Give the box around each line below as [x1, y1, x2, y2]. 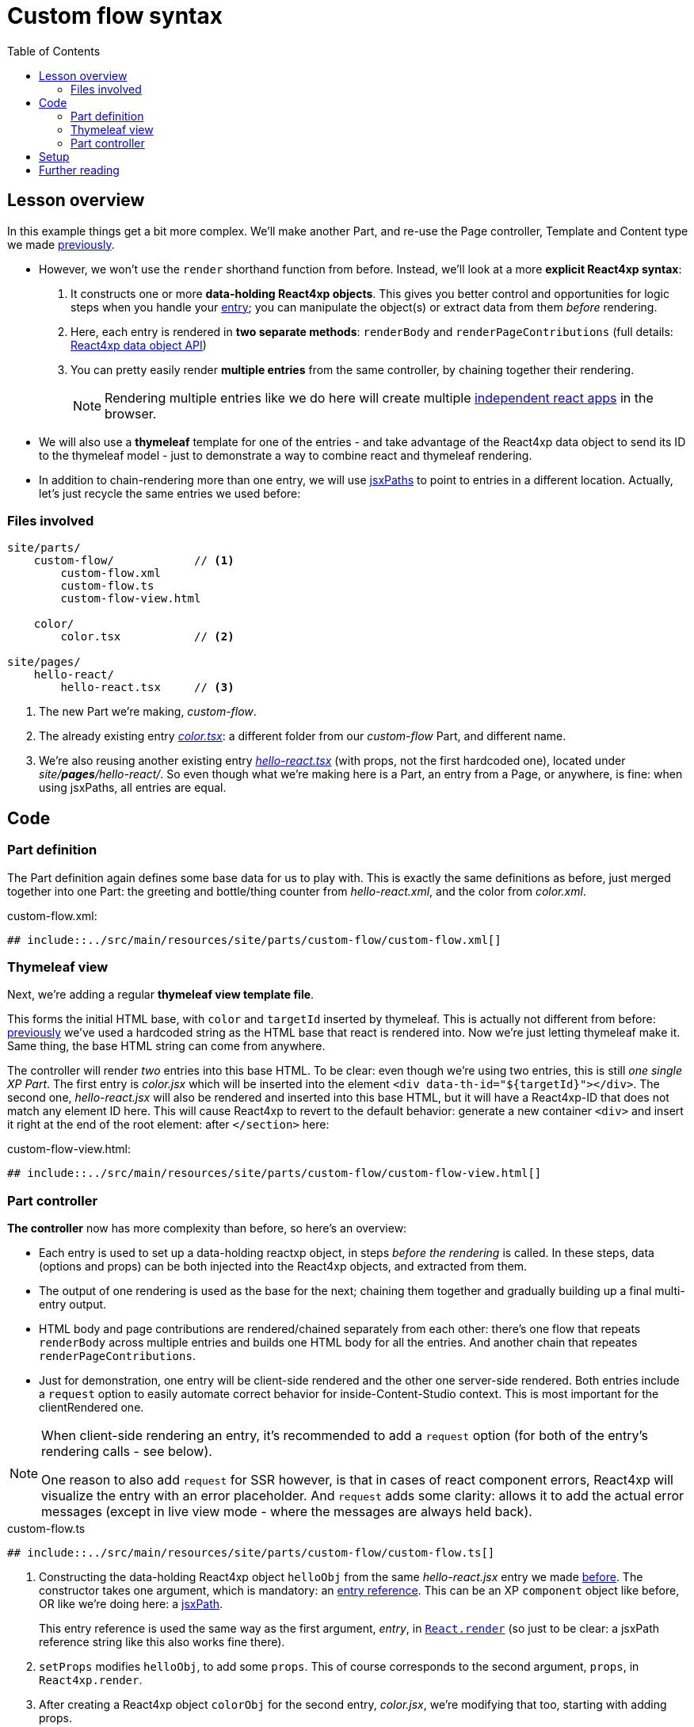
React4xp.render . [39, 1673, 143, 1687]
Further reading [39, 162, 120, 177]
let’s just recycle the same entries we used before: [39, 486, 301, 500]
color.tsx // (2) [60, 630, 235, 644]
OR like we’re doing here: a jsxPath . [39, 1597, 223, 1611]
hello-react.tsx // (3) [60, 681, 235, 694]
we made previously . [7, 237, 115, 251]
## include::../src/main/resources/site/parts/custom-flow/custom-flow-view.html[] [7, 1167, 542, 1180]
